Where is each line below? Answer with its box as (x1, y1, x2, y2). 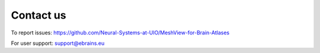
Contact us (11, 9, 66, 22)
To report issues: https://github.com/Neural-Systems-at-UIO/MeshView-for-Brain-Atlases (11, 29, 230, 36)
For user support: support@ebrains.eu (11, 40, 105, 47)
